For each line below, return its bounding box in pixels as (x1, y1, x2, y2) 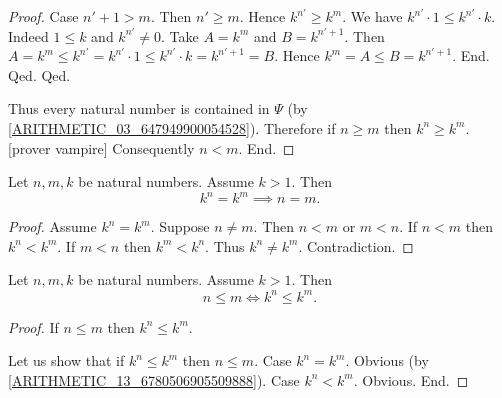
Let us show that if (8, 350, 125, 371)
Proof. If (8, 316, 59, 337)
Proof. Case (8, 6, 79, 26)
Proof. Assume (8, 216, 97, 237)
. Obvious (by (345, 350, 429, 371)
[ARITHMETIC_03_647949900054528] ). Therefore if (8, 117, 336, 138)
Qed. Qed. (8, 64, 71, 85)
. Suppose (150, 216, 210, 237)
